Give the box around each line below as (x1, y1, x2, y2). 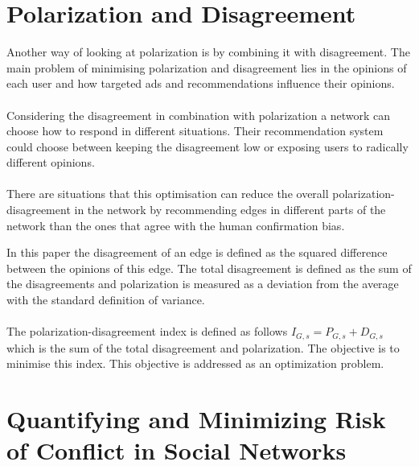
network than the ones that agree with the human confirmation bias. (6, 217, 345, 233)
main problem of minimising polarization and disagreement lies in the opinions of (6, 59, 407, 76)
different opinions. (6, 154, 95, 171)
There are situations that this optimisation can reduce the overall (6, 185, 329, 202)
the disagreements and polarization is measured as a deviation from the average (6, 275, 399, 292)
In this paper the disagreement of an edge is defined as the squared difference (6, 244, 388, 261)
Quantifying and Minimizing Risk (6, 402, 386, 435)
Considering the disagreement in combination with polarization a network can (6, 106, 391, 123)
